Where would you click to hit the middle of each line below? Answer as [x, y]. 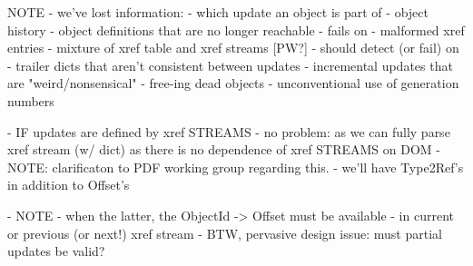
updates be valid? [56, 251]
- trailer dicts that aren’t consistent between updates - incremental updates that [230, 65]
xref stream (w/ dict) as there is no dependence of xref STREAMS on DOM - [224, 149]
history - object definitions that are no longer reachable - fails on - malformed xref [236, 30]
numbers [31, 100]
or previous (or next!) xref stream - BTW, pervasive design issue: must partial [225, 233]
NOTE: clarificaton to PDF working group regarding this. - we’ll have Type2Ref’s [236, 167]
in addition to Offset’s [69, 185]
